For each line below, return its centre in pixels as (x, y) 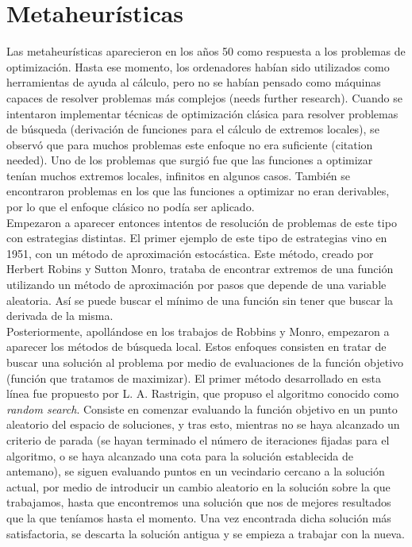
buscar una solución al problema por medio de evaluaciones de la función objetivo (205, 362)
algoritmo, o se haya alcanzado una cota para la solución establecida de (180, 455)
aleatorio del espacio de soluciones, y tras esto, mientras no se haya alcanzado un (203, 424)
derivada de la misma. (60, 316)
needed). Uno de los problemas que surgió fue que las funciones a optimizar (190, 160)
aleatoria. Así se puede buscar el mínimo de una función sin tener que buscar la (200, 300)
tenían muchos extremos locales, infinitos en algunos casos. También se (179, 175)
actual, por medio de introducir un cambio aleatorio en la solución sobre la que (198, 486)
